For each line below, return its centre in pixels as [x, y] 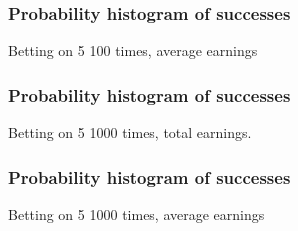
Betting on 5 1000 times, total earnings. [130, 132]
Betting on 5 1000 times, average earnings [136, 213]
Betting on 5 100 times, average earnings [133, 50]
